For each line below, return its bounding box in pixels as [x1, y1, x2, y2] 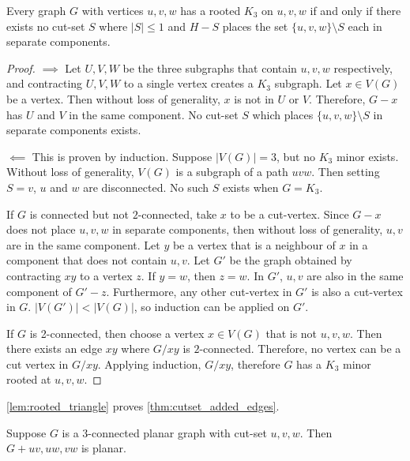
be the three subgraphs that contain [122, 59, 297, 76]
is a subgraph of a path [175, 163, 288, 180]
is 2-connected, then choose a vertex [29, 324, 205, 341]
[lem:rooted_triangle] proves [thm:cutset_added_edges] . [6, 398, 280, 414]
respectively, [333, 59, 393, 76]
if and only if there [310, 2, 401, 18]
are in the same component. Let [6, 236, 160, 253]
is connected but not [29, 205, 129, 222]
